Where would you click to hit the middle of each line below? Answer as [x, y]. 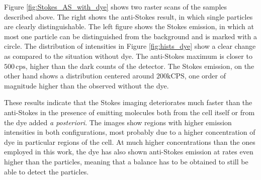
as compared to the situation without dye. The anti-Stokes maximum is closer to [128, 56]
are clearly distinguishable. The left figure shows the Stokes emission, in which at [129, 26]
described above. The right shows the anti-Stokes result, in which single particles [128, 16]
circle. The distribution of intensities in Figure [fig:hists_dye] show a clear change [130, 46]
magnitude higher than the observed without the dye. [86, 85]
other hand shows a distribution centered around [79, 76]
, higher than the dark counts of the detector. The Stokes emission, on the [140, 66]
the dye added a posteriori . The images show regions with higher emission [118, 122]
